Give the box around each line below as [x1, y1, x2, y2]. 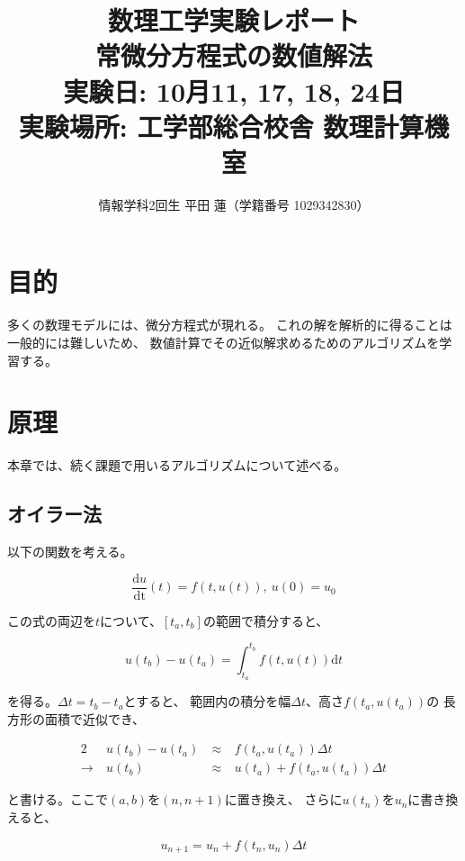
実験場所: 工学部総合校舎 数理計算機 [18, 107, 450, 144]
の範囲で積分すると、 [202, 611, 329, 630]
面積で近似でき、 [44, 709, 146, 728]
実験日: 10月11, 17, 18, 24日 [63, 72, 405, 109]
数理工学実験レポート [107, 2, 360, 39]
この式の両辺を [7, 611, 95, 630]
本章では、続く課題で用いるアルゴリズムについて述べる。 [7, 456, 347, 475]
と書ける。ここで [7, 790, 108, 809]
